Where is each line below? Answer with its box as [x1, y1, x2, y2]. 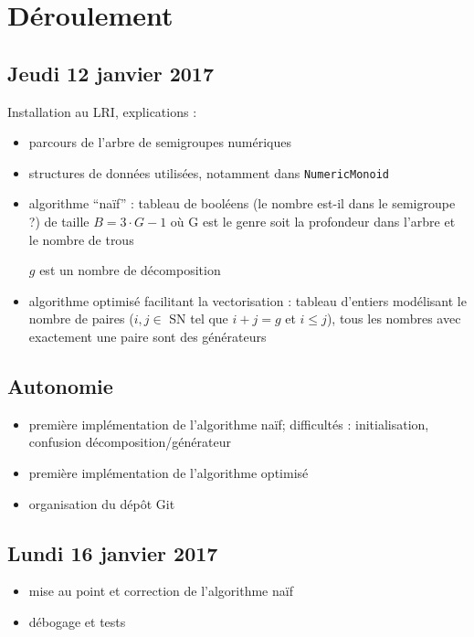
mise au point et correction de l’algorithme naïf [28, 581, 293, 600]
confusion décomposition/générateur [28, 432, 231, 451]
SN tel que [169, 309, 228, 328]
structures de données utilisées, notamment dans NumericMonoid [28, 163, 389, 182]
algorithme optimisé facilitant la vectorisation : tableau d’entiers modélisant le [28, 291, 467, 310]
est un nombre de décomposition [39, 260, 221, 280]
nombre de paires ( [28, 309, 134, 328]
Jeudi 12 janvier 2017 [7, 58, 214, 87]
